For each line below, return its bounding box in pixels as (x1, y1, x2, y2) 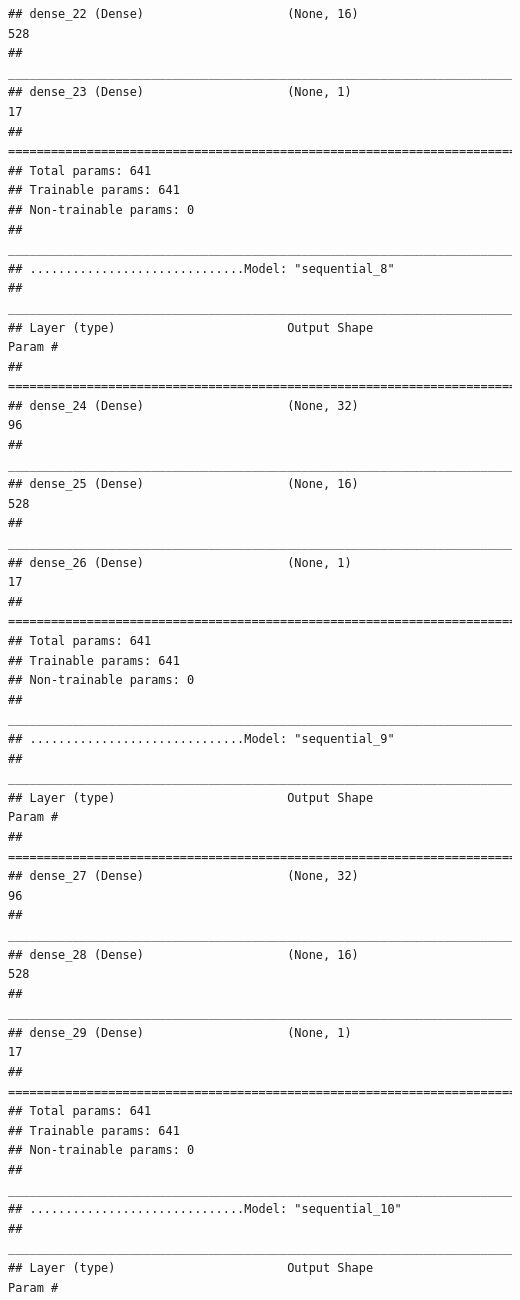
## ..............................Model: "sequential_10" (8, 1202, 402, 1217)
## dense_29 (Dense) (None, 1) (8, 1025, 352, 1040)
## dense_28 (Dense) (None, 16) (8, 947, 359, 962)
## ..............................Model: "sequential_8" (8, 261, 395, 276)
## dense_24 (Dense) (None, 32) (8, 398, 359, 413)
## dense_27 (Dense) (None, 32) (8, 869, 359, 884)
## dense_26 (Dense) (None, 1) (8, 555, 352, 570)
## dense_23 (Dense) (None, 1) (8, 85, 352, 100)
